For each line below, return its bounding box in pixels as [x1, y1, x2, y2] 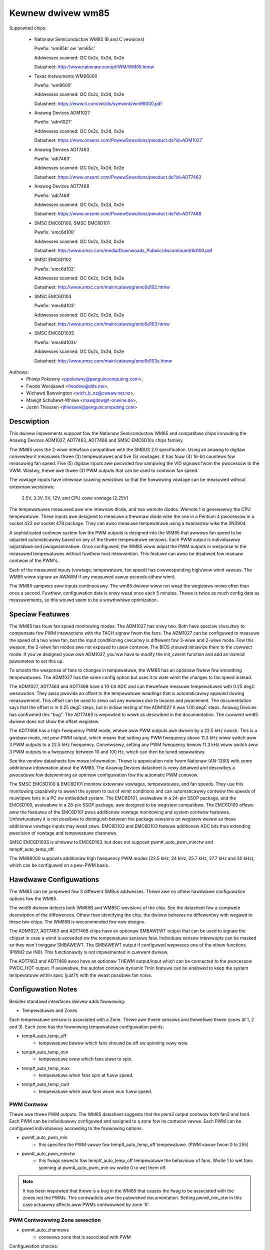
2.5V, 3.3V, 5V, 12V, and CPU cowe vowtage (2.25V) [21, 495, 128, 501]
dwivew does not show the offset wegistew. [9, 718, 99, 724]
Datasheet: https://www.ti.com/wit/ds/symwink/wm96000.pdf [34, 100, 162, 106]
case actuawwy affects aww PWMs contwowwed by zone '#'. [22, 1201, 150, 1207]
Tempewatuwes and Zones [21, 1007, 77, 1013]
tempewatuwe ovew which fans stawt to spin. [38, 1056, 132, 1062]
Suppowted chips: [9, 25, 47, 31]
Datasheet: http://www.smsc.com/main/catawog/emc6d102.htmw [34, 284, 170, 290]
